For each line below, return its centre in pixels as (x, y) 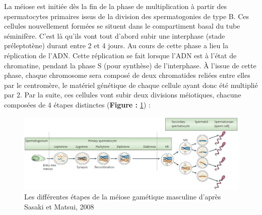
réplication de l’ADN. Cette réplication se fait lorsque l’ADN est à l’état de (120, 55)
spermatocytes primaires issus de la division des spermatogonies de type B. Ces (127, 16)
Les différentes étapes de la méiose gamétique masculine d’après (123, 197)
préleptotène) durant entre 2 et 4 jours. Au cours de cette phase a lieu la (116, 45)
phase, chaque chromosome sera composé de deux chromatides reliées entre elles (127, 75)
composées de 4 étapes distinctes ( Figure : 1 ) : (77, 104)
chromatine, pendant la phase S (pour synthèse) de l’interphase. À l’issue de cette (130, 65)
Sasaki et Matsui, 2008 (59, 207)
